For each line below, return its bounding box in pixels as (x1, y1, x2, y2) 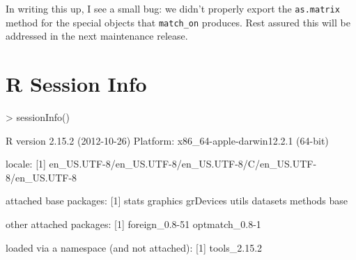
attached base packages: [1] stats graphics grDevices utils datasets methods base (6, 193, 348, 208)
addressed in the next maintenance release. (6, 29, 188, 43)
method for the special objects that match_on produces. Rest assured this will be (6, 15, 350, 29)
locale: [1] (6, 156, 46, 171)
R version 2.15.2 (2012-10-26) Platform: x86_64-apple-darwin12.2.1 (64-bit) (6, 133, 329, 147)
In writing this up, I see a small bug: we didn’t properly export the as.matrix (6, 1, 340, 15)
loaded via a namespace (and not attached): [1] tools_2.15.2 (6, 240, 263, 254)
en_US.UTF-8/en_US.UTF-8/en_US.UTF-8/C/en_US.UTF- (49, 156, 317, 171)
